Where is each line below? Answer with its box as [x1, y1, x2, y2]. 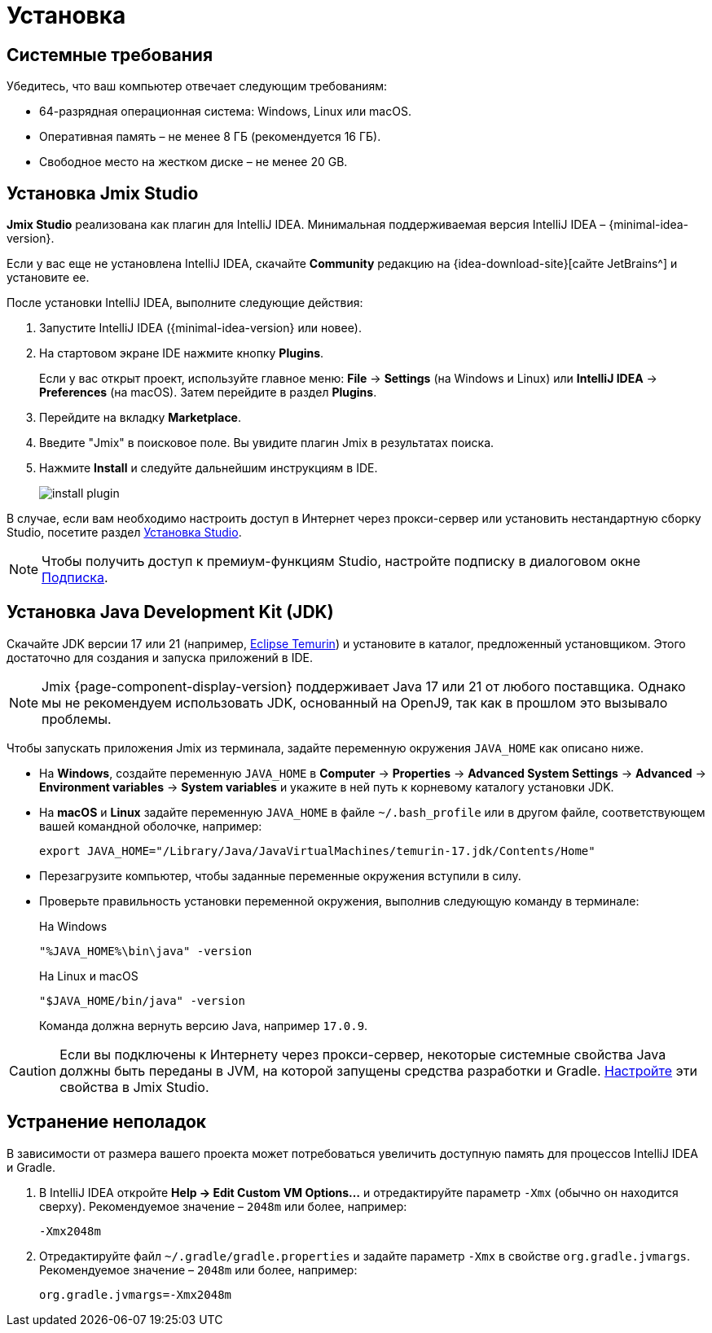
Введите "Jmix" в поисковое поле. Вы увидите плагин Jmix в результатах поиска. [39, 436, 494, 450]
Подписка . [42, 569, 108, 586]
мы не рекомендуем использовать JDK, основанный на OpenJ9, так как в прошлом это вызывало [42, 694, 668, 711]
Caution [9, 1062, 57, 1079]
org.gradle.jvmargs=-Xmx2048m [39, 1287, 232, 1301]
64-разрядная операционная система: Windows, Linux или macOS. [39, 104, 411, 119]
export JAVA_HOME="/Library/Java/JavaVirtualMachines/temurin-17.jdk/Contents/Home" [39, 844, 596, 857]
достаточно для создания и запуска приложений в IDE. [7, 650, 313, 664]
